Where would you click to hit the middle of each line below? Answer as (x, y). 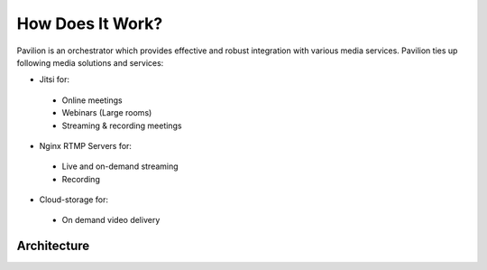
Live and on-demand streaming (120, 166)
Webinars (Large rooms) (107, 113)
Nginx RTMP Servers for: (86, 145)
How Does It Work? (90, 23)
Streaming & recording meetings (122, 126)
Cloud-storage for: (74, 200)
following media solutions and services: (90, 62)
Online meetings (92, 100)
